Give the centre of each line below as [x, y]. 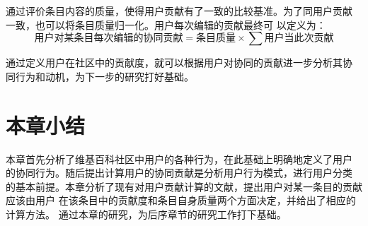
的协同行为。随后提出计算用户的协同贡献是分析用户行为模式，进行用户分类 [179, 173]
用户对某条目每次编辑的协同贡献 [109, 38]
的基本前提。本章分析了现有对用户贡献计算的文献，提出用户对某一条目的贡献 [184, 186]
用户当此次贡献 [299, 38]
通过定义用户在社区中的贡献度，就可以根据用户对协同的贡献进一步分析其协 [179, 63]
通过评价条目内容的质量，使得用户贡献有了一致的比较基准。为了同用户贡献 [179, 11]
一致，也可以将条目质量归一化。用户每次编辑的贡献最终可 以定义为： [166, 24]
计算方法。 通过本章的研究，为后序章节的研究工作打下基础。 [146, 214]
